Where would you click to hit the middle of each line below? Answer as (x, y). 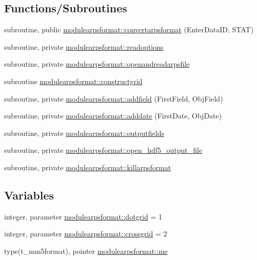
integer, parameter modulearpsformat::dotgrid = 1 (83, 216)
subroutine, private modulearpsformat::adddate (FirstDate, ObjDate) (113, 116)
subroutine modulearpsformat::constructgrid (73, 81)
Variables (29, 195)
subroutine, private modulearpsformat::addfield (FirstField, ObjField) (114, 98)
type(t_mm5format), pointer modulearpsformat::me (86, 251)
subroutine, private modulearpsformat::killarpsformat (88, 167)
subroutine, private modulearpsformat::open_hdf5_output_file (103, 150)
